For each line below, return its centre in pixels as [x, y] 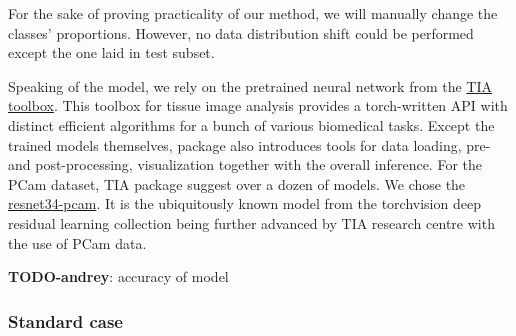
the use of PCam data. [77, 242]
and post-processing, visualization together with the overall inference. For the [245, 164]
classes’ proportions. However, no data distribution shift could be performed [241, 32]
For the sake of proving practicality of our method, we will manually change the [253, 13]
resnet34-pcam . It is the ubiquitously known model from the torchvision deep [244, 203]
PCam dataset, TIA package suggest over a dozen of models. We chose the [237, 183]
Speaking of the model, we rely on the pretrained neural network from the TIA [250, 85]
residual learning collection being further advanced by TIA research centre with [251, 222]
